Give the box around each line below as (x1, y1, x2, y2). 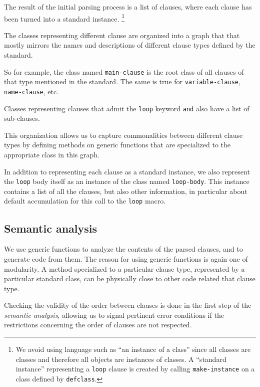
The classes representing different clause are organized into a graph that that (4, 30, 240, 40)
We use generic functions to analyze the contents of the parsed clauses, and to (4, 244, 243, 254)
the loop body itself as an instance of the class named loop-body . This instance (4, 176, 249, 186)
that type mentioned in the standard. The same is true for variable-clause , (4, 76, 240, 87)
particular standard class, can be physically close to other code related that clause (4, 273, 255, 284)
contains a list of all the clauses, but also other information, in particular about (4, 185, 247, 196)
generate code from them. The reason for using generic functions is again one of (4, 253, 248, 264)
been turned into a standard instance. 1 (4, 12, 124, 24)
